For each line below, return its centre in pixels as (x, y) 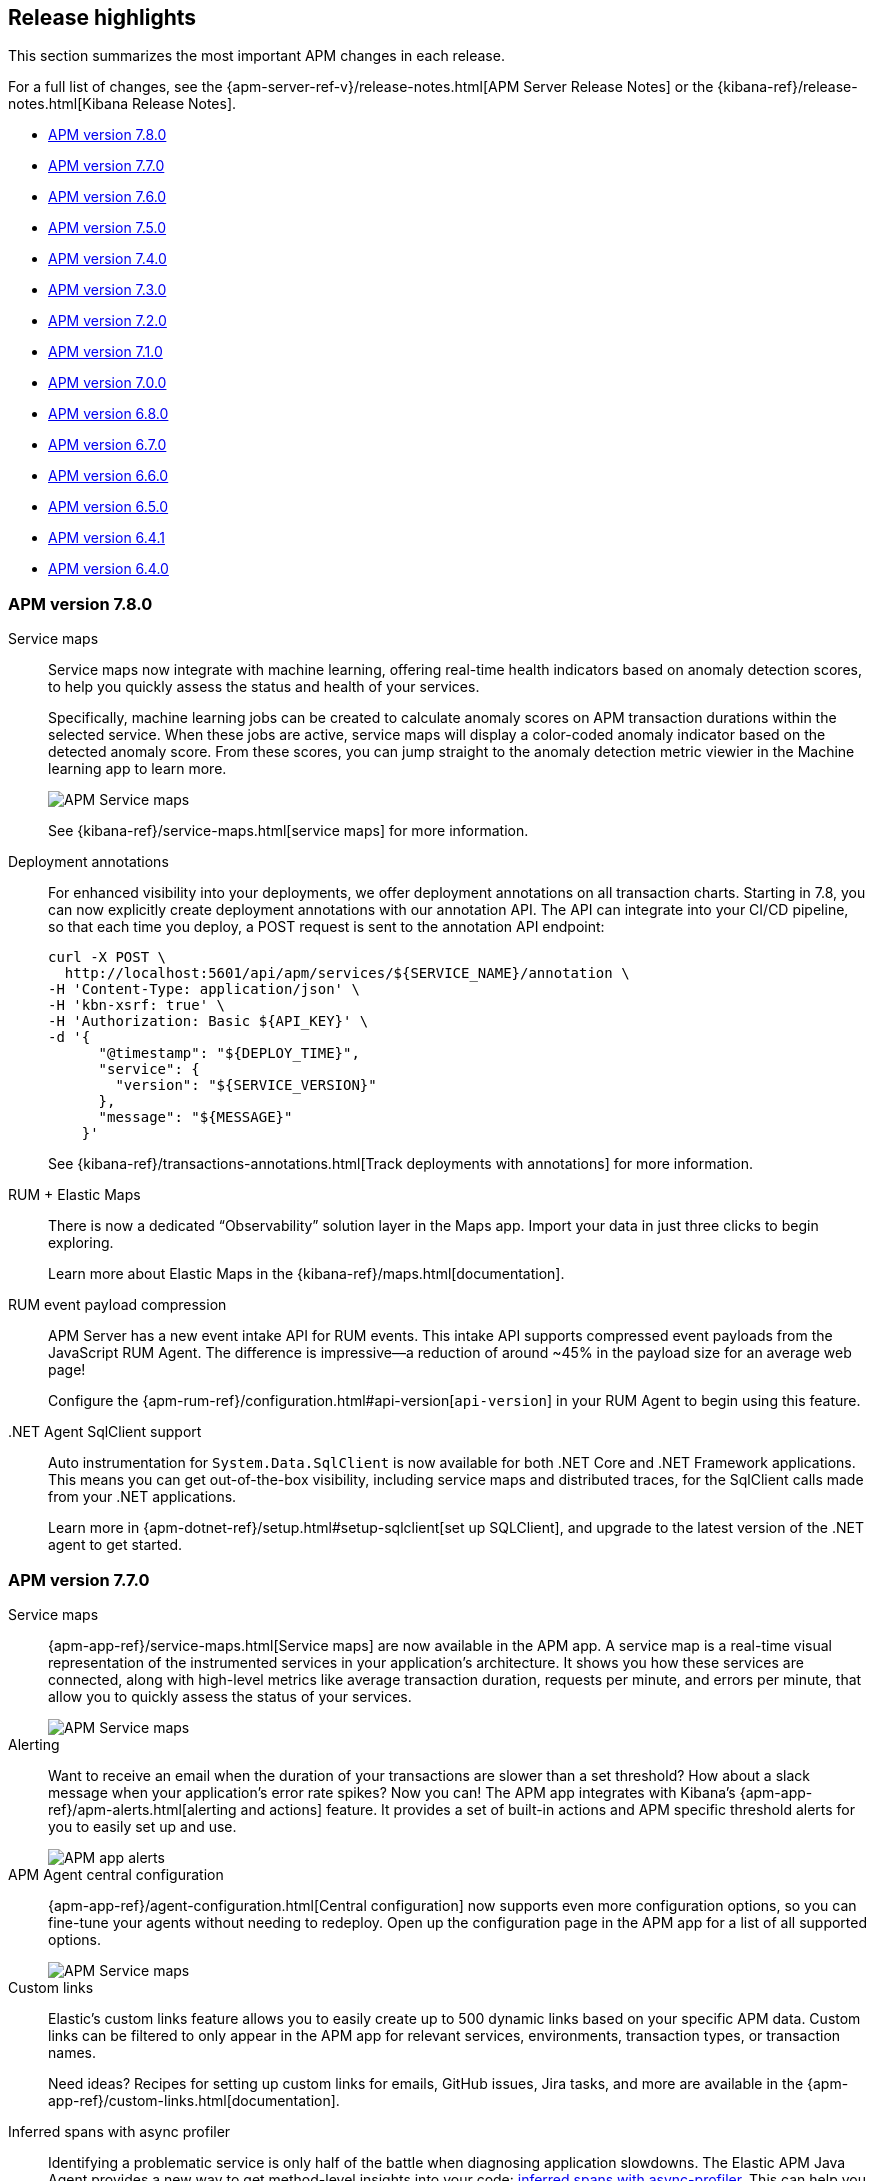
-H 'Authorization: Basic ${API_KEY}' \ (208, 1021)
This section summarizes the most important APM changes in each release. (256, 56)
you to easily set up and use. (142, 1826)
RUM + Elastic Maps (74, 1195)
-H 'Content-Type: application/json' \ (204, 989)
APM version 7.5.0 (107, 228)
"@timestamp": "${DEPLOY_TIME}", (229, 1053)
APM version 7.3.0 (107, 290)
